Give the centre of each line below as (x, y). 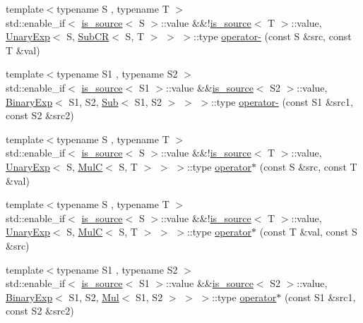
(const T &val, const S (308, 232)
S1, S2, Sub (94, 101)
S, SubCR (88, 36)
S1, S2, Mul (94, 297)
